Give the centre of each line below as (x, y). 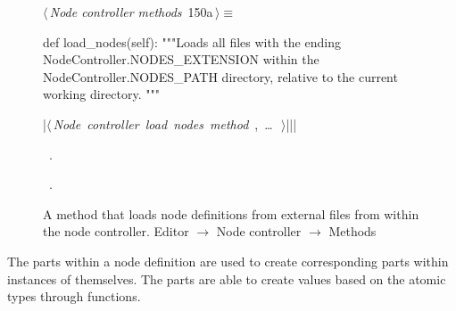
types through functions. (74, 296)
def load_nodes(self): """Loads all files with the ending (192, 41)
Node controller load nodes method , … (163, 123)
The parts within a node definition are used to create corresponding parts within (228, 261)
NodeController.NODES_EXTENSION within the (181, 59)
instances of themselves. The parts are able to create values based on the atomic (227, 278)
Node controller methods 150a (131, 12)
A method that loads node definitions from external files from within (231, 213)
